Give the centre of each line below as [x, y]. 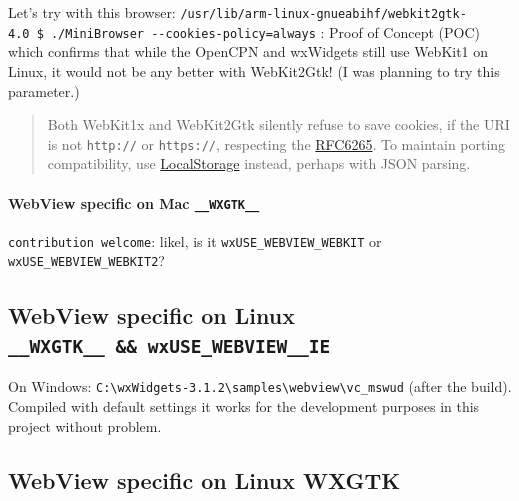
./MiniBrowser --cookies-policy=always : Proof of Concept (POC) [265, 31]
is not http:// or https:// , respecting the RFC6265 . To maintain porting [276, 143]
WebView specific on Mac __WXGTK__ [134, 202]
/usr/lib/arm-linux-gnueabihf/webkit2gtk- [323, 14]
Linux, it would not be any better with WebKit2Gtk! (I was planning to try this [254, 70]
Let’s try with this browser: [92, 12]
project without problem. [85, 425]
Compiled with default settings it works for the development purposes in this [244, 405]
